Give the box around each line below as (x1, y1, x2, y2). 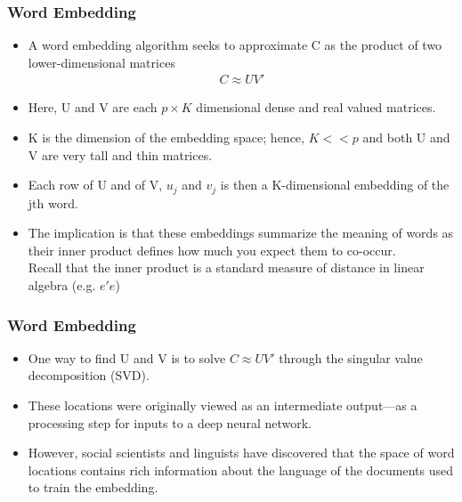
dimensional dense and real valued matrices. (196, 98, 436, 117)
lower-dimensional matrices (28, 53, 175, 71)
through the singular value (279, 348, 423, 367)
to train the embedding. (28, 478, 158, 497)
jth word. (28, 193, 78, 212)
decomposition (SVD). (28, 366, 150, 385)
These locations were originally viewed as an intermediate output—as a (28, 396, 417, 415)
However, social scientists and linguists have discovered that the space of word (28, 443, 455, 462)
